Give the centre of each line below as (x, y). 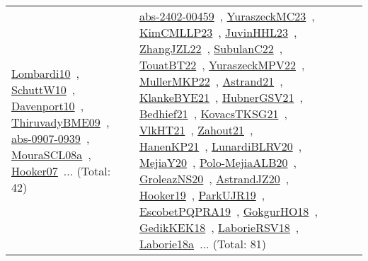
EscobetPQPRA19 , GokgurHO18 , (228, 211)
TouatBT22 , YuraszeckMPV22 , (222, 65)
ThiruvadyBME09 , (61, 122)
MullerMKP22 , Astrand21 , (211, 81)
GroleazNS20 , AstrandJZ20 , (214, 179)
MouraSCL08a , (51, 154)
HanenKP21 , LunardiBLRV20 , (220, 146)
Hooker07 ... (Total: (61, 170)
